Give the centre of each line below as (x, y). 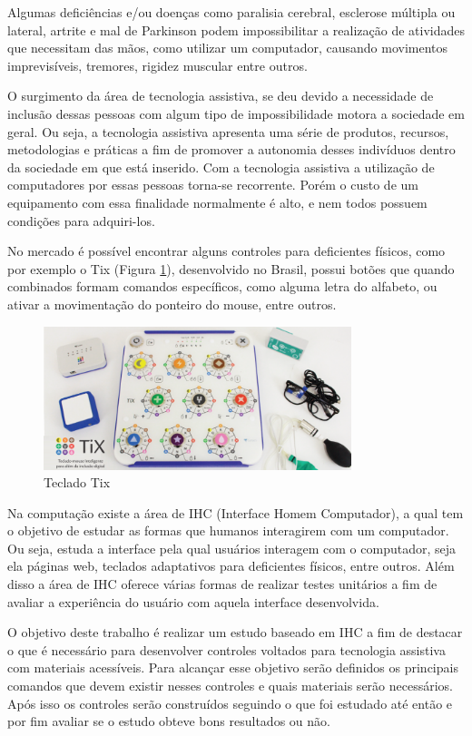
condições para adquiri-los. (81, 220)
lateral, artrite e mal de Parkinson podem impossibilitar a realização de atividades (236, 29)
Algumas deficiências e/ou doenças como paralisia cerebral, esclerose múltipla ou (231, 12)
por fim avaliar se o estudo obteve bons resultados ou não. (169, 721)
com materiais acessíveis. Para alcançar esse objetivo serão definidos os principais (233, 667)
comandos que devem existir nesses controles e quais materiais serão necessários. (231, 686)
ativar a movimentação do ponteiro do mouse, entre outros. (172, 304)
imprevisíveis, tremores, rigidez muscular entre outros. (157, 65)
